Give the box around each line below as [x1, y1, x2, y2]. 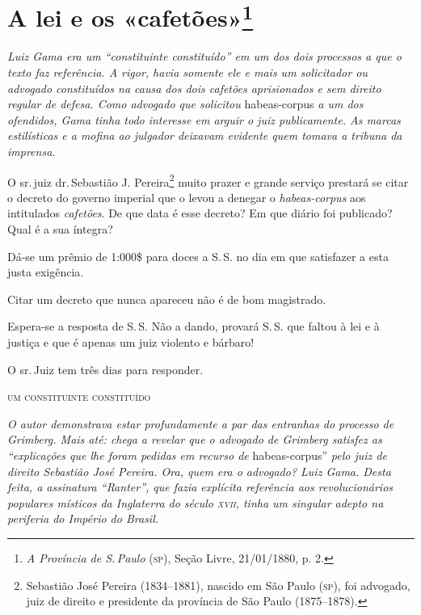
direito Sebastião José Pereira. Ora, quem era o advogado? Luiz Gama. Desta [7, 462, 391, 479]
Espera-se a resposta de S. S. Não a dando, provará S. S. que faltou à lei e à [7, 318, 380, 335]
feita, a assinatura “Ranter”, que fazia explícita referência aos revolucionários [7, 478, 394, 495]
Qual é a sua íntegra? [7, 221, 113, 238]
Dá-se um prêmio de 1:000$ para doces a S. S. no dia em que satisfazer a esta [7, 247, 389, 264]
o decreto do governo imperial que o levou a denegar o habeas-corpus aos [7, 188, 366, 205]
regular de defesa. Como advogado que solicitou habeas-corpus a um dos [7, 95, 364, 112]
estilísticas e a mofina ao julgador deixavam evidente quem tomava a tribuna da [7, 127, 402, 144]
